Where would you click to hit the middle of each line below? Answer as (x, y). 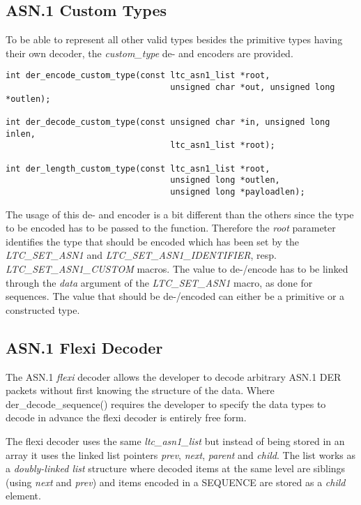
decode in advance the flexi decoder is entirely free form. (126, 417)
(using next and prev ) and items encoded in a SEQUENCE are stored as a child (176, 482)
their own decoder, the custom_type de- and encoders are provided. (149, 53)
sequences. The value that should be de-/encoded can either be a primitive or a (175, 296)
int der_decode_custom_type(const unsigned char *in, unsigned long (168, 122)
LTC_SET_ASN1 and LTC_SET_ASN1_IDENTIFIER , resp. (141, 255)
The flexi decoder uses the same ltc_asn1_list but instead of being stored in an (175, 440)
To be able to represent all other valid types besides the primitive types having (174, 39)
